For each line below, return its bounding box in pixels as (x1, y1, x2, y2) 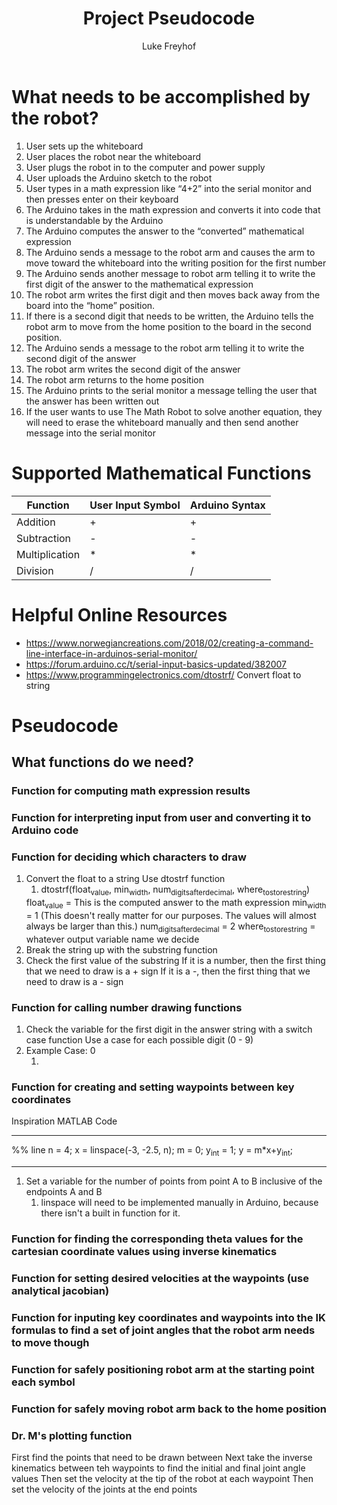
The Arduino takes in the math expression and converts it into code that (25, 203, 321, 216)
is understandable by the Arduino (25, 214, 164, 226)
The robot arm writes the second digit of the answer (25, 363, 241, 375)
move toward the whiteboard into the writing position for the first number (25, 257, 327, 269)
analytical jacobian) (11, 1283, 110, 1297)
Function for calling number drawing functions (11, 1000, 243, 1014)
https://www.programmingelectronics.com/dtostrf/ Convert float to (25, 668, 302, 681)
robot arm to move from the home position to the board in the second (25, 320, 312, 332)
